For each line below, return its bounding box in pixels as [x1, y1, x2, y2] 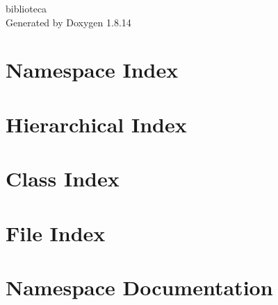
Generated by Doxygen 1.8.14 [6, 15, 131, 29]
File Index [6, 218, 106, 247]
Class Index [6, 164, 120, 193]
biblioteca [6, 1, 47, 15]
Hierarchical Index [6, 110, 187, 138]
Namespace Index [6, 55, 179, 84]
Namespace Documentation [6, 272, 273, 301]
